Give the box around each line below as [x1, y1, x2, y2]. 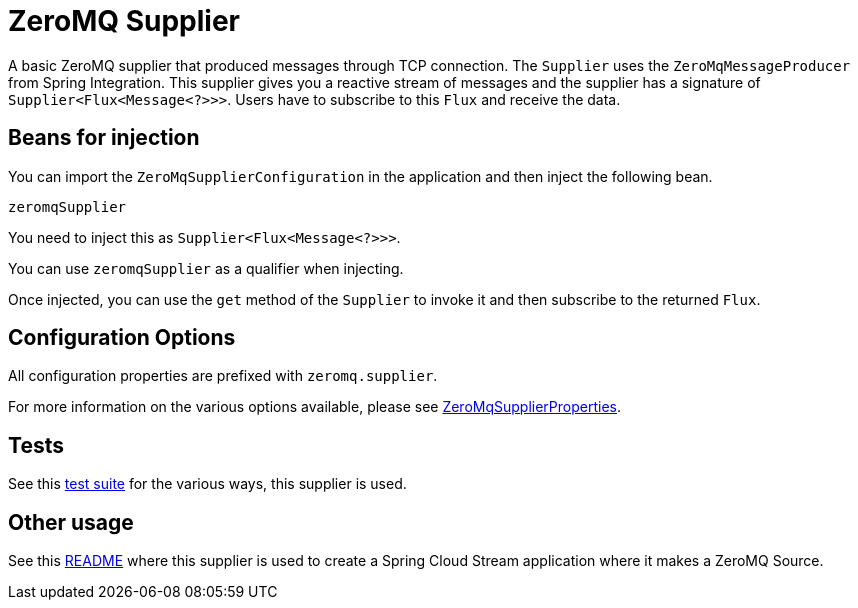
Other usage [8, 509, 134, 535]
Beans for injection [8, 125, 200, 151]
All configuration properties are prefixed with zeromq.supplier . [8, 367, 438, 385]
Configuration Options [8, 325, 236, 351]
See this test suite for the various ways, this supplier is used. [8, 475, 407, 493]
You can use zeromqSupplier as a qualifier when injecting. [8, 259, 404, 277]
